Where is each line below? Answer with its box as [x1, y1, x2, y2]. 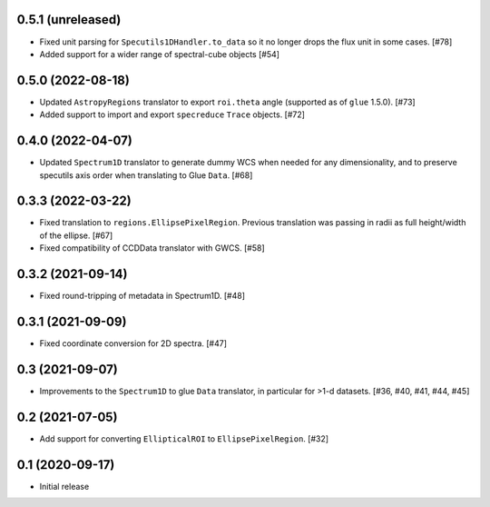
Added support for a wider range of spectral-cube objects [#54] [39, 48, 280, 59]
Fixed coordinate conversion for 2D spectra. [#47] [39, 338, 227, 349]
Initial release [39, 481, 90, 492]
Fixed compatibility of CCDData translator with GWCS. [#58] [39, 243, 265, 253]
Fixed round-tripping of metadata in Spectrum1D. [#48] [39, 291, 245, 302]
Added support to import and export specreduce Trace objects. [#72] [39, 109, 306, 120]
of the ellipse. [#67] [39, 230, 113, 241]
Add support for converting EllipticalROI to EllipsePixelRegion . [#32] [39, 432, 329, 444]
